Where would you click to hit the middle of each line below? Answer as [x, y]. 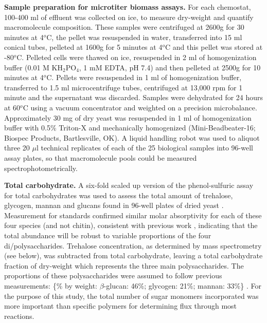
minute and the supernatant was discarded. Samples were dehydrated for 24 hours [134, 97]
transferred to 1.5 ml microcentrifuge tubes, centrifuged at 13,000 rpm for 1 [123, 87]
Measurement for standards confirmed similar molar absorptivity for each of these [133, 215]
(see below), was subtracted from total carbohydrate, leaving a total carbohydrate [133, 255]
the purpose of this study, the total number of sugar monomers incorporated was [131, 296]
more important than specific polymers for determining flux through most [121, 306]
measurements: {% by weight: [51, 286]
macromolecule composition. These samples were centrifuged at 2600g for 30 [124, 27]
